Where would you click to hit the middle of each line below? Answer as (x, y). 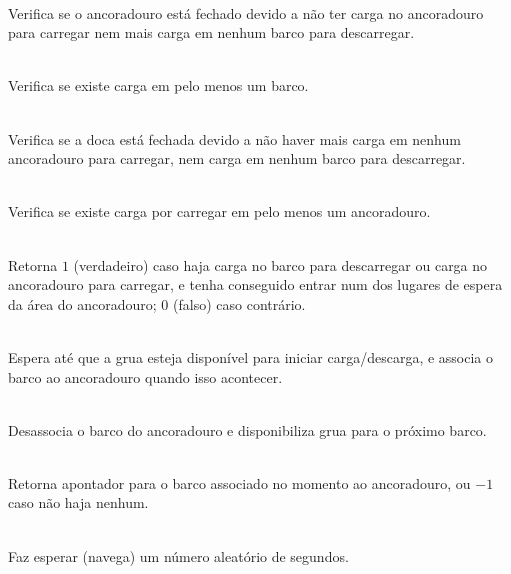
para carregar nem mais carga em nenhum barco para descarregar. (211, 32)
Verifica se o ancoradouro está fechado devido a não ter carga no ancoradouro (246, 12)
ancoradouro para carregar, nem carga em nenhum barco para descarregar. (237, 158)
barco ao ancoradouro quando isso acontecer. (145, 376)
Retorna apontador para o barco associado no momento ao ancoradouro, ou (239, 482)
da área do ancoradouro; (82, 303)
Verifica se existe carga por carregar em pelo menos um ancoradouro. (219, 211)
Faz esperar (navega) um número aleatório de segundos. (178, 555)
